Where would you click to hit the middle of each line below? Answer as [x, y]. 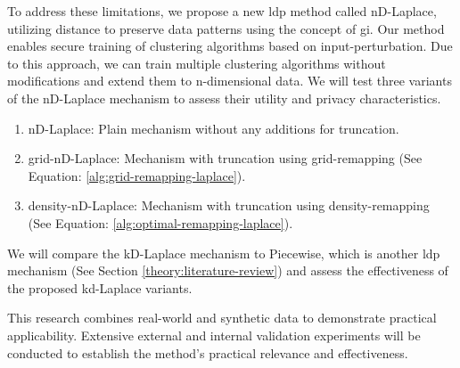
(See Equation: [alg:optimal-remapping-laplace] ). [160, 222]
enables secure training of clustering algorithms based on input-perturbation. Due [230, 46]
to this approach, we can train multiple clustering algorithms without [197, 63]
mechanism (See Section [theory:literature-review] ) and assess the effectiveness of [228, 270]
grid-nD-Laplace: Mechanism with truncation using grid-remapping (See [225, 158]
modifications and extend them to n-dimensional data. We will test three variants [230, 81]
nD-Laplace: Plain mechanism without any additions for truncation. [214, 128]
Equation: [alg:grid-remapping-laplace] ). [137, 175]
